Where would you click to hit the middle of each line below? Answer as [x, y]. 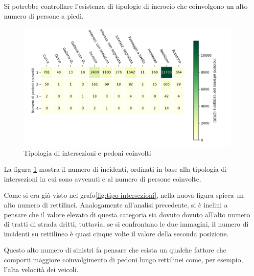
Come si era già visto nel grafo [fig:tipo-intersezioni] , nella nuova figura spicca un [124, 195]
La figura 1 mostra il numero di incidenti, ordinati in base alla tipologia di [115, 169]
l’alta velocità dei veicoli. [41, 269]
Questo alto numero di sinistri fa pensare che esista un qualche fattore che [115, 250]
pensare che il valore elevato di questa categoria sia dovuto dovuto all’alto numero [127, 214]
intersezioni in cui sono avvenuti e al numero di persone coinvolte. [103, 178]
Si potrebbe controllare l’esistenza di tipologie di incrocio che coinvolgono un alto [126, 6]
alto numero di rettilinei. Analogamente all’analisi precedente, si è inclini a [116, 204]
